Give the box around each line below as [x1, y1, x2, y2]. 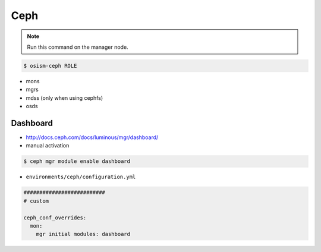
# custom [23, 197, 49, 204]
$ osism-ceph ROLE [23, 62, 77, 69]
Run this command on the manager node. [27, 43, 128, 51]
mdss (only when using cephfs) [26, 94, 103, 101]
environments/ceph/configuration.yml [26, 174, 136, 181]
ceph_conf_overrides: [23, 214, 87, 221]
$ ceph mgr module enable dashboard [23, 158, 131, 165]
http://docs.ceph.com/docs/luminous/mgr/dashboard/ [26, 134, 159, 141]
